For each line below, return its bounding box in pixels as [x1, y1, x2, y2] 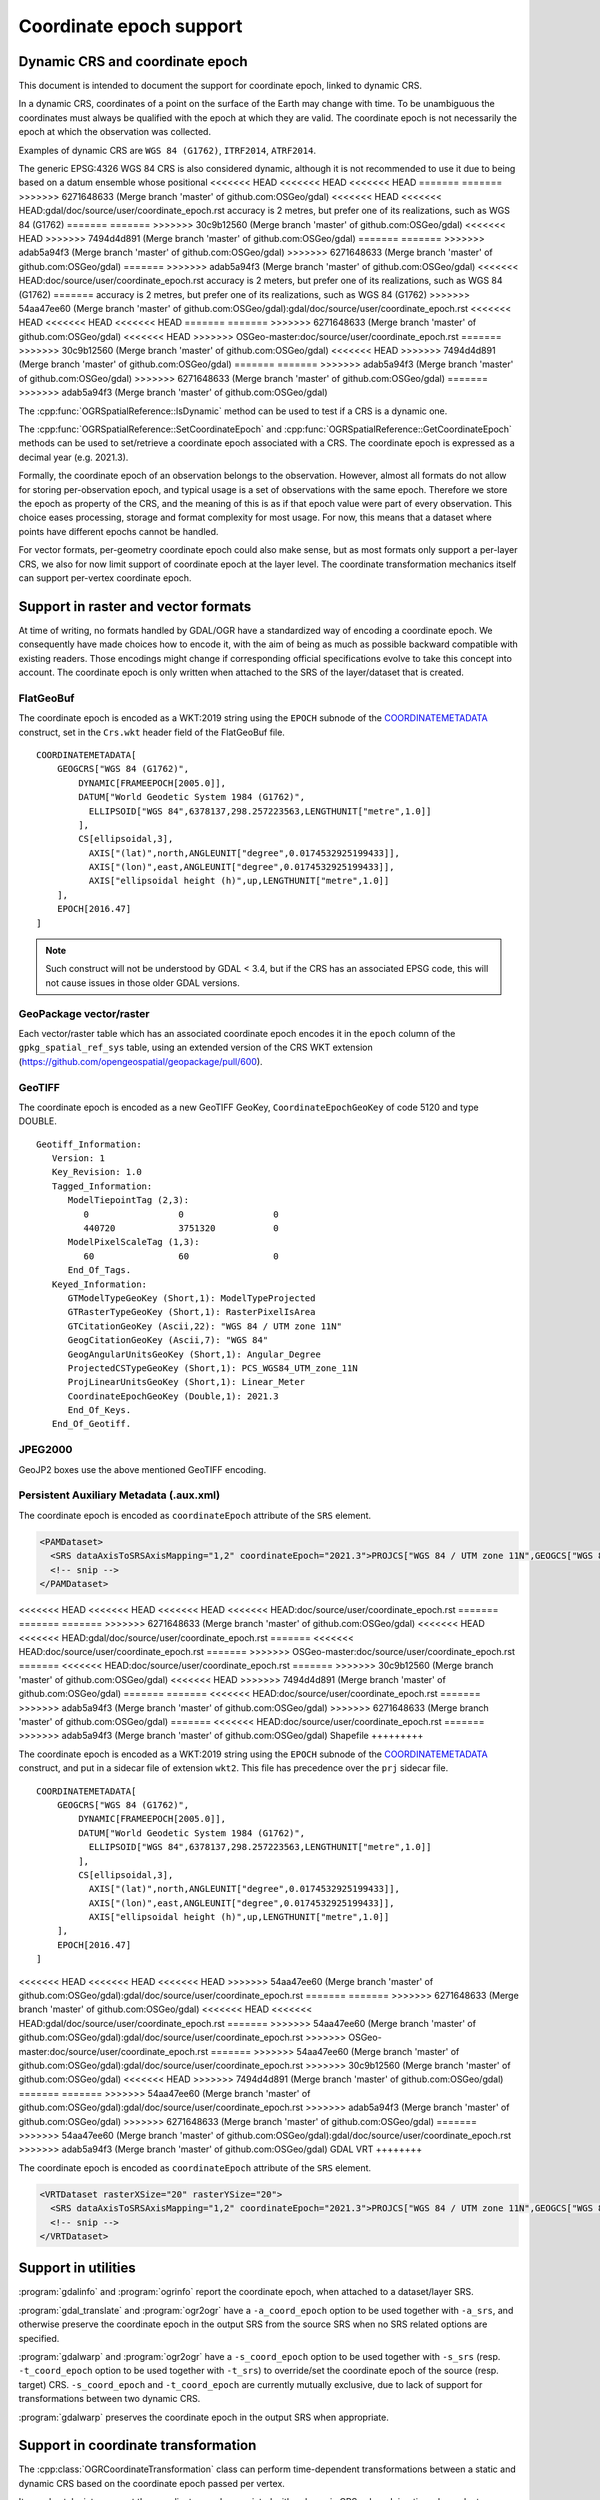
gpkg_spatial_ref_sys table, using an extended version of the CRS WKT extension [18, 1041, 374, 1054]
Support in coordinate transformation [18, 2437, 257, 2454]
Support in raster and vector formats [18, 598, 252, 615]
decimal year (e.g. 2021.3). [18, 451, 129, 463]
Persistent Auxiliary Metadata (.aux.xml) [18, 1488, 220, 1502]
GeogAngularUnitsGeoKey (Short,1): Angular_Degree [67, 1348, 322, 1360]
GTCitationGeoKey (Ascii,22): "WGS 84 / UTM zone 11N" [67, 1320, 342, 1332]
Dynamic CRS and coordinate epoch [18, 53, 249, 70]
